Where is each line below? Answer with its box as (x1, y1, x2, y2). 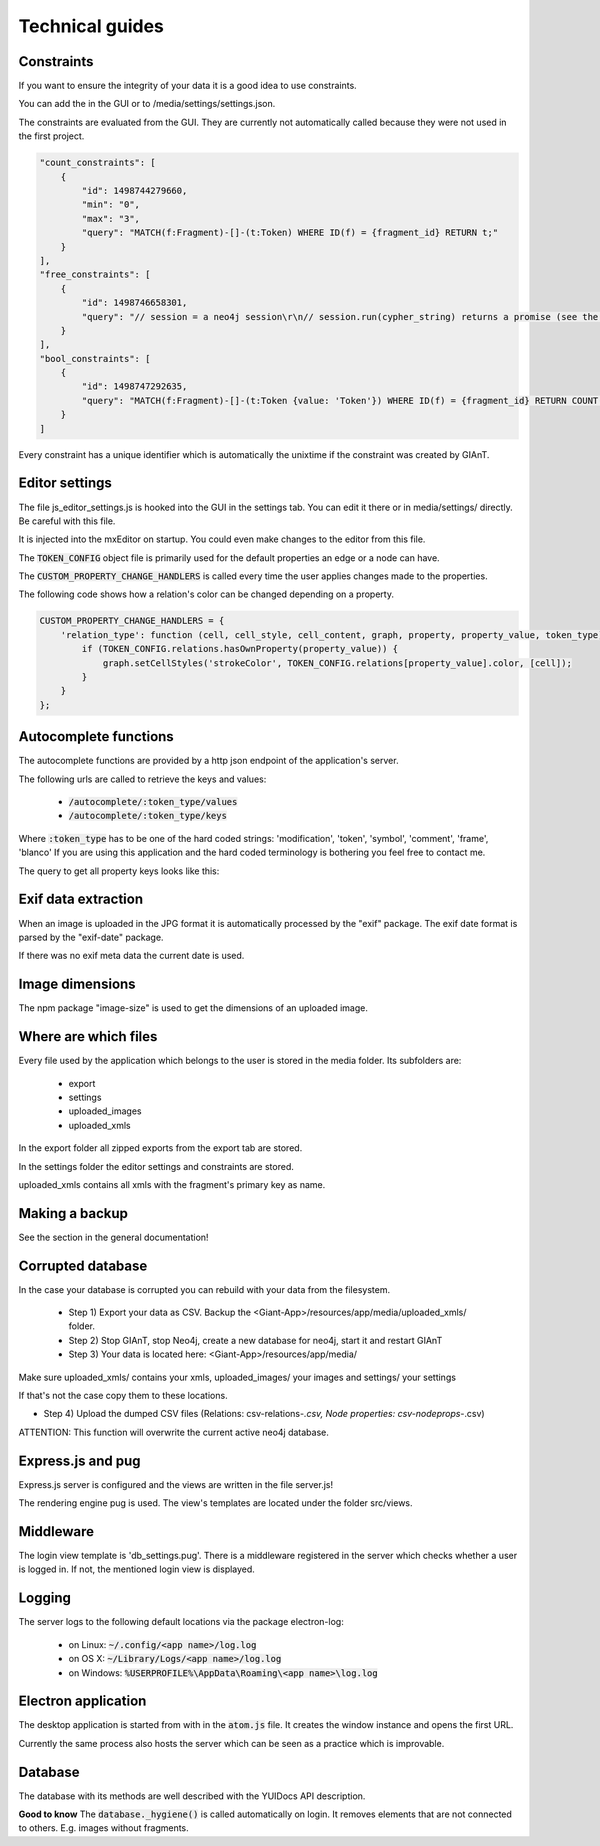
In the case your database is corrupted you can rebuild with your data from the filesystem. (18, 1283, 390, 1295)
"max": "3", (81, 213, 140, 224)
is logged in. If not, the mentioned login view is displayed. (18, 1563, 255, 1575)
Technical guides (18, 15, 165, 37)
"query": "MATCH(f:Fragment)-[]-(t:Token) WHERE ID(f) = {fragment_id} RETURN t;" (81, 227, 499, 239)
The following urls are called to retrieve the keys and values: (18, 773, 267, 785)
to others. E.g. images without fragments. (18, 1822, 189, 1834)
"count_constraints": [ (39, 157, 157, 169)
